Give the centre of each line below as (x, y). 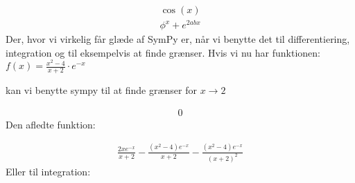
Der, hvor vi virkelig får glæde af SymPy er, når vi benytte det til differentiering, (178, 39)
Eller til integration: (48, 171)
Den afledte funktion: (51, 124)
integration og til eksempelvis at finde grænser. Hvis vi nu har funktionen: (163, 52)
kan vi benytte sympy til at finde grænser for (102, 90)
